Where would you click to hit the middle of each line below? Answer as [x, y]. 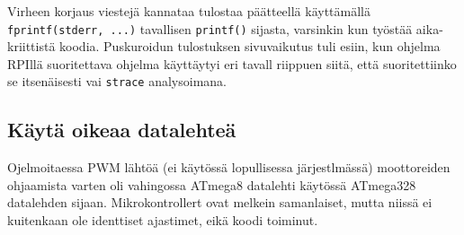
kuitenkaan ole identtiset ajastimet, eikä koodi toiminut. [163, 220]
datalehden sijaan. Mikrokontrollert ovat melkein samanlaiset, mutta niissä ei [220, 202]
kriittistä [31, 46]
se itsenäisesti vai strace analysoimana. [117, 81]
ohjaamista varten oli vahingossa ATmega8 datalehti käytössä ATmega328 [212, 184]
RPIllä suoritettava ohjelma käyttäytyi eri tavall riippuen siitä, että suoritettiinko [232, 63]
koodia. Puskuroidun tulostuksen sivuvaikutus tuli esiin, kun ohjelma [250, 46]
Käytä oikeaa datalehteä [122, 130]
